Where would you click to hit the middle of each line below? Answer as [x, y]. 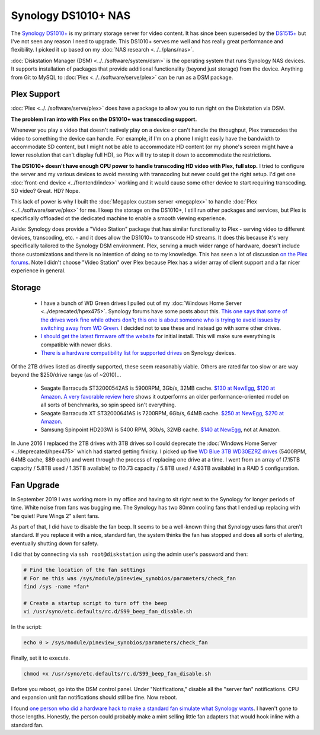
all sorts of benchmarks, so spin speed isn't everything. [108, 405]
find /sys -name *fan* [56, 586]
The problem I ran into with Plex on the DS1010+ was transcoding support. [104, 119]
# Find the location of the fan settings [84, 570]
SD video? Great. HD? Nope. [46, 190]
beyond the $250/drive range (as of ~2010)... [66, 374]
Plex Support [36, 94]
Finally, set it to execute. [41, 658]
